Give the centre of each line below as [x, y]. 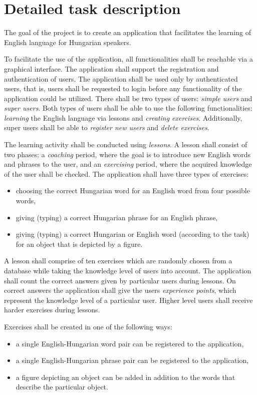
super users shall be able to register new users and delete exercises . [107, 127]
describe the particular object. [62, 387]
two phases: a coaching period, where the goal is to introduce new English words [127, 154]
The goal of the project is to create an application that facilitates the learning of [127, 32]
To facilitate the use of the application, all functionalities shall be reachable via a [128, 59]
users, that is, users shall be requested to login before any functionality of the [123, 88]
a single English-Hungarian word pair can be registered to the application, [130, 343]
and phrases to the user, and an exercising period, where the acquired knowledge [128, 164]
